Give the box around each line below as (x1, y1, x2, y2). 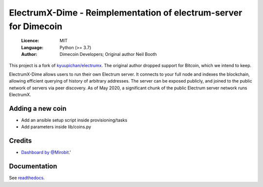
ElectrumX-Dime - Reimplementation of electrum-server (9, 7, 243, 18)
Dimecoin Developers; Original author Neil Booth (59, 51, 157, 57)
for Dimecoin (9, 21, 63, 32)
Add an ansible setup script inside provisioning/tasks (21, 117, 128, 123)
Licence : (21, 38, 39, 44)
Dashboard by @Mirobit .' (21, 150, 71, 155)
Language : (21, 44, 44, 51)
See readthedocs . (9, 175, 45, 181)
